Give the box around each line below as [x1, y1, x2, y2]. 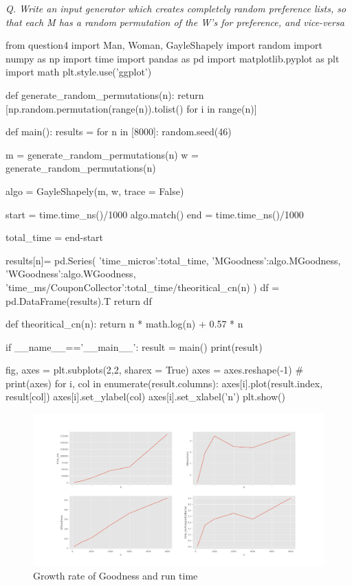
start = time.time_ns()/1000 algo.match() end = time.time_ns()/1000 [5, 207, 304, 221]
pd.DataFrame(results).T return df [5, 293, 152, 308]
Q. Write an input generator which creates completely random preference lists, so [5, 1, 346, 15]
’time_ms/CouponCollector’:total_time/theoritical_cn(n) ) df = [5, 279, 280, 294]
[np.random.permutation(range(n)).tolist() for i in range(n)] [5, 101, 257, 115]
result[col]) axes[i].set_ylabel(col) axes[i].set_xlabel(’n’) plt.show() [5, 389, 285, 404]
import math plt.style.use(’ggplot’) [5, 65, 152, 79]
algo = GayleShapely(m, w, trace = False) [5, 183, 184, 198]
